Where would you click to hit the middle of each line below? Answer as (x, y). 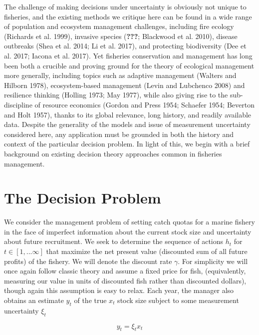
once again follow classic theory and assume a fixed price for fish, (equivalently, (125, 271)
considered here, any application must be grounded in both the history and (119, 134)
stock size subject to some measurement (178, 300)
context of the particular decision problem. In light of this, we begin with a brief (127, 144)
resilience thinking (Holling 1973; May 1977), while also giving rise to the (116, 95)
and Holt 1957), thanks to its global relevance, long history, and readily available (128, 114)
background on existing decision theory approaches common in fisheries (113, 153)
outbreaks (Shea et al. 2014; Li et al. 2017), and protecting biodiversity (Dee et (125, 46)
